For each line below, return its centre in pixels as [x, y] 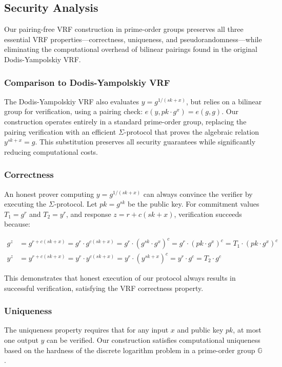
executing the [25, 204]
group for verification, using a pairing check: [74, 111]
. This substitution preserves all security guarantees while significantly [145, 142]
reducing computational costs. [51, 151]
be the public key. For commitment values [194, 204]
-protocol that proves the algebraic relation [191, 131]
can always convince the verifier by [198, 194]
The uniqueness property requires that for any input [86, 330]
